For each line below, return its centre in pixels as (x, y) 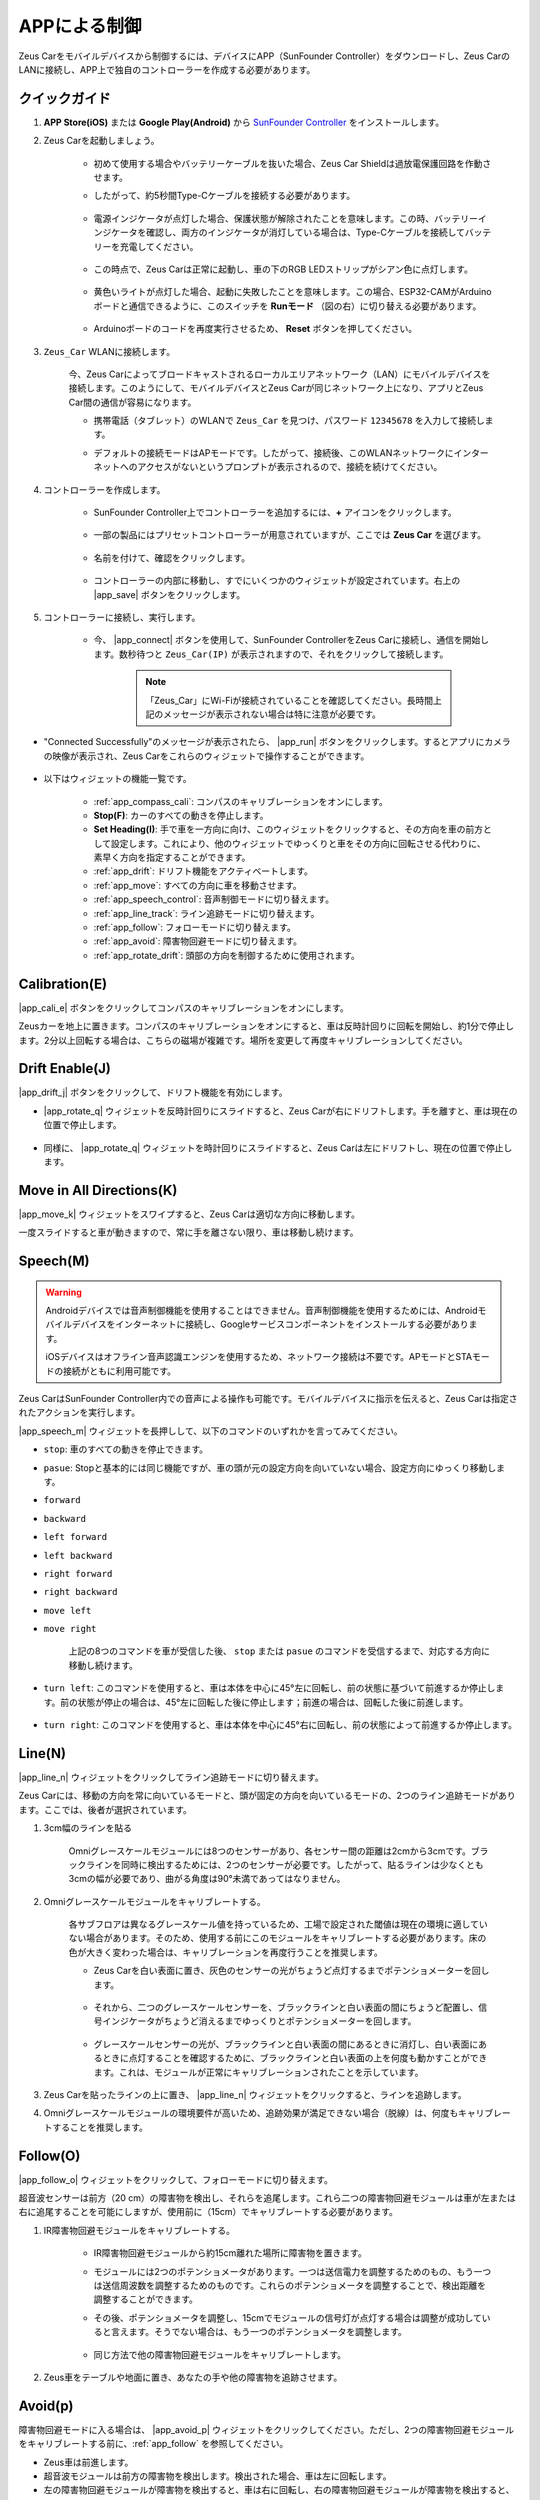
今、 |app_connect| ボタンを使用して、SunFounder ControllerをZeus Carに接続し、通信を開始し (291, 640)
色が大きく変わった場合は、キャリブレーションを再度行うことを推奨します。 (226, 1952)
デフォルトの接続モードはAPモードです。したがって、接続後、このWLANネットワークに (273, 452)
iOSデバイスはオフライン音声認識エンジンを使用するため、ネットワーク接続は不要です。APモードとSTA (259, 1357)
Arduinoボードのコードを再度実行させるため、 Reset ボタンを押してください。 (255, 329)
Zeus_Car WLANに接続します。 (109, 351)
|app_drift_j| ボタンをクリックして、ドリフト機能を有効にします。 (153, 1092)
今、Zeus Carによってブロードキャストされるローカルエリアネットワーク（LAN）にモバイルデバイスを (279, 374)
